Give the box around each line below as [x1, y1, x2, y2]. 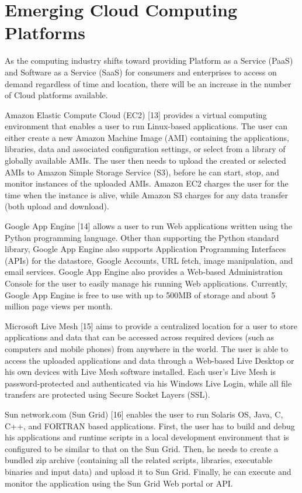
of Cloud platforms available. [5, 89, 108, 101]
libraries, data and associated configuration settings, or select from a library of [5, 143, 286, 155]
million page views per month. [5, 300, 113, 312]
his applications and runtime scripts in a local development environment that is [5, 431, 289, 443]
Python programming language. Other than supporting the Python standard [5, 231, 279, 243]
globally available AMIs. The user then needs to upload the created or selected [5, 154, 286, 167]
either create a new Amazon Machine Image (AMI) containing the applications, [5, 131, 290, 143]
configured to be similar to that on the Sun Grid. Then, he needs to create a [5, 442, 279, 454]
